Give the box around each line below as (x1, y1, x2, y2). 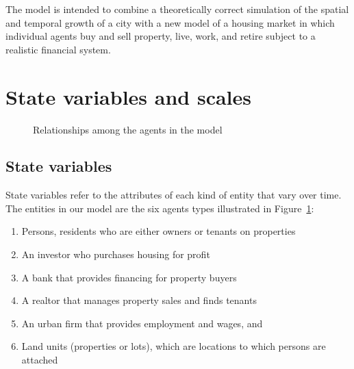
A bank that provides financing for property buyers (21, 270, 237, 284)
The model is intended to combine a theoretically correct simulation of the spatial (5, 2, 349, 16)
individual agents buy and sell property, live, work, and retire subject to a (5, 29, 316, 43)
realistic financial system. (5, 42, 111, 56)
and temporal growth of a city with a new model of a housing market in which (5, 15, 335, 29)
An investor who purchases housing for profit (21, 247, 210, 262)
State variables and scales (5, 82, 252, 110)
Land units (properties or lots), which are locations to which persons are (21, 339, 326, 353)
